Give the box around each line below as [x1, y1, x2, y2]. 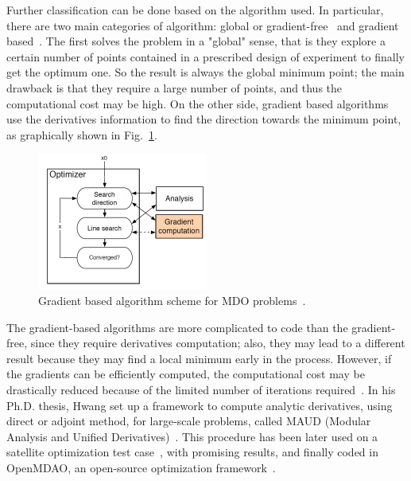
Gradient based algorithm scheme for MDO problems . [38, 291, 306, 308]
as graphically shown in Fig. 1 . [6, 126, 157, 143]
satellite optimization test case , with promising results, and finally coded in [6, 444, 378, 460]
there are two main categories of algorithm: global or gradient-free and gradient [6, 17, 399, 33]
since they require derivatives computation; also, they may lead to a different [30, 334, 405, 351]
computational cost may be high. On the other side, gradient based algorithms [6, 95, 389, 111]
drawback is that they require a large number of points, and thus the [6, 79, 343, 96]
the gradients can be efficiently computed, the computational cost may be [6, 366, 365, 382]
